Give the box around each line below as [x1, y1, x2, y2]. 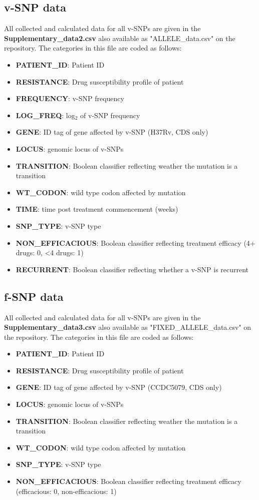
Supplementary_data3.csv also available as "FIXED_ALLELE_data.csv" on [4, 322, 251, 332]
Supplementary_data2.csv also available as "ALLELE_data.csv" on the [4, 33, 235, 43]
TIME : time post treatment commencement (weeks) [16, 204, 178, 214]
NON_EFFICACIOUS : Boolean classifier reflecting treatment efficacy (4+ [16, 237, 255, 248]
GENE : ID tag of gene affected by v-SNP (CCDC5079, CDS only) [16, 382, 222, 392]
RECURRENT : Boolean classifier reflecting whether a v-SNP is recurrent [16, 264, 249, 274]
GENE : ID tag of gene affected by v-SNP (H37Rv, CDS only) [16, 127, 208, 137]
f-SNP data [4, 288, 64, 304]
